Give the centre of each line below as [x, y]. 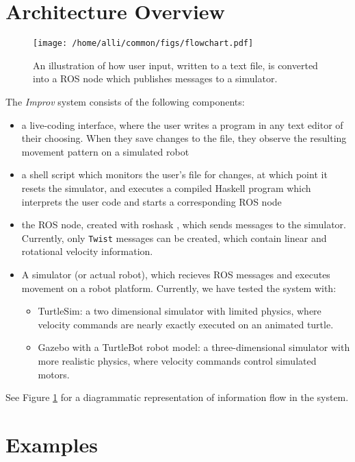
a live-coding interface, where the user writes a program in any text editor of [182, 124]
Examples [52, 444]
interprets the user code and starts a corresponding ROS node [152, 201]
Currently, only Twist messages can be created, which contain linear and [174, 238]
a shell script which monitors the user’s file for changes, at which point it [174, 174]
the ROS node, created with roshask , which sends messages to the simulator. [184, 224]
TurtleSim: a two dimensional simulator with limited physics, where [180, 311]
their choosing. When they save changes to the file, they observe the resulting [184, 138]
